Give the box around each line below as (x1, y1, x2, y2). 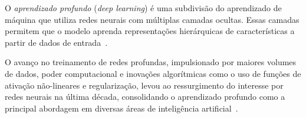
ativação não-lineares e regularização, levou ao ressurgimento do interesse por (5, 79, 284, 91)
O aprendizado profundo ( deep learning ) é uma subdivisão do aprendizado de (5, 2, 282, 14)
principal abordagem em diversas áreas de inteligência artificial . (5, 102, 238, 114)
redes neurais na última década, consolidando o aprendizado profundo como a (5, 90, 285, 103)
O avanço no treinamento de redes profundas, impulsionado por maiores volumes (5, 56, 297, 68)
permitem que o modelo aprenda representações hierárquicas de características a (5, 25, 295, 37)
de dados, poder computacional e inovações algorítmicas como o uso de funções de (5, 67, 301, 79)
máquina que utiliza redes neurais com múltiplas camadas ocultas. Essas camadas (5, 13, 300, 25)
